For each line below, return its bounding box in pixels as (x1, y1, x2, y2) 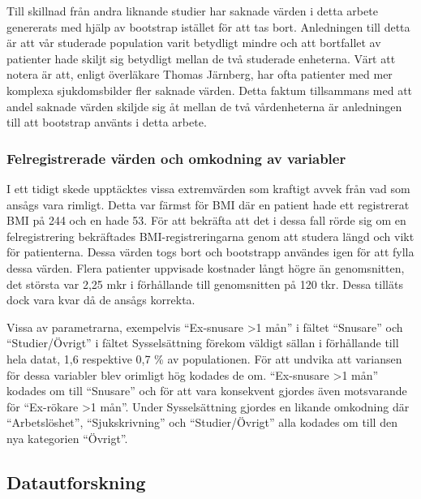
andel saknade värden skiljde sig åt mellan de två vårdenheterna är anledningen (6, 97, 402, 114)
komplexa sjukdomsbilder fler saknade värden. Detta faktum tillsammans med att (6, 81, 413, 98)
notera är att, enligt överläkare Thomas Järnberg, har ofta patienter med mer (6, 66, 393, 83)
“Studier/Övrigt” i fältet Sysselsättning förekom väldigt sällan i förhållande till (6, 334, 399, 351)
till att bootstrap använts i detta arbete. (6, 114, 207, 131)
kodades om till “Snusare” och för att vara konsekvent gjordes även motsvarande (6, 382, 407, 399)
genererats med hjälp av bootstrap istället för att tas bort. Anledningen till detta (6, 18, 410, 35)
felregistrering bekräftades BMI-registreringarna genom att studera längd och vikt (6, 227, 415, 244)
